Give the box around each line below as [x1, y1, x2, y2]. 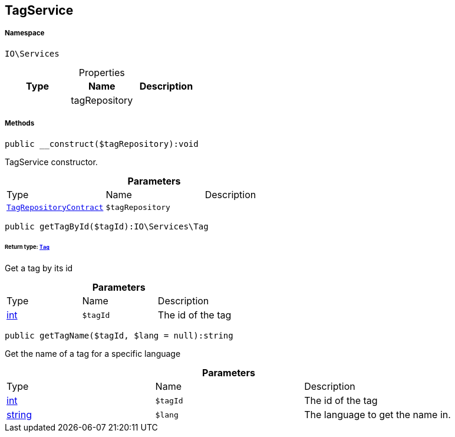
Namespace [5, 29, 45, 38]
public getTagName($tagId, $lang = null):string [5, 331, 233, 341]
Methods [5, 119, 35, 128]
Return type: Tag [5, 244, 50, 251]
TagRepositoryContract [6, 202, 104, 212]
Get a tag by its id [5, 263, 73, 274]
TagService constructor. [5, 156, 98, 167]
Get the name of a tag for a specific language [5, 349, 181, 359]
